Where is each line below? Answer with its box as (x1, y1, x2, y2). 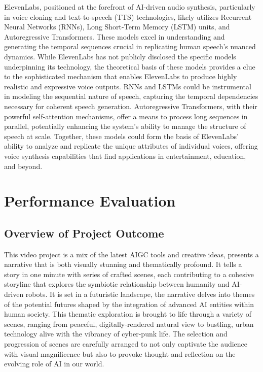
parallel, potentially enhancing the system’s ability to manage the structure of (4, 121, 246, 131)
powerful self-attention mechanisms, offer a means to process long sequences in (4, 111, 248, 121)
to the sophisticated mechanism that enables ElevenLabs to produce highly (4, 71, 237, 82)
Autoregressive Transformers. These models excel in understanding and (4, 31, 225, 42)
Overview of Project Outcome (4, 225, 164, 241)
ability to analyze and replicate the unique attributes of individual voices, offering (4, 141, 258, 151)
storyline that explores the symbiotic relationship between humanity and (4, 279, 230, 289)
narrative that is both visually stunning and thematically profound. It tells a (4, 259, 242, 269)
